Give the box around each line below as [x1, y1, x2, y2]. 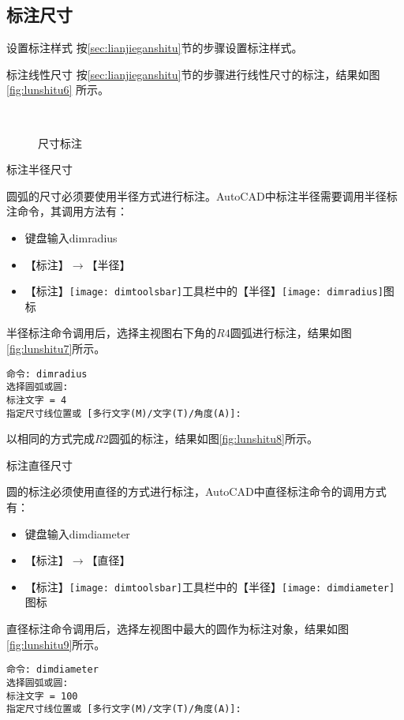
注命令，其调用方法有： [6, 203, 128, 219]
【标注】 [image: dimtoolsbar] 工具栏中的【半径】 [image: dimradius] [24, 283, 383, 299]
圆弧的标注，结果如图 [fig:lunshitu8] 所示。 [108, 430, 318, 447]
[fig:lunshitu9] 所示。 [6, 636, 106, 652]
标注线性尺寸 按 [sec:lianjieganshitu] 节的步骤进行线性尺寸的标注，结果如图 [6, 66, 380, 82]
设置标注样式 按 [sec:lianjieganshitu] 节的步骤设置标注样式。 [6, 39, 303, 56]
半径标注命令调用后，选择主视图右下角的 [6, 324, 216, 341]
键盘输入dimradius [24, 229, 118, 246]
